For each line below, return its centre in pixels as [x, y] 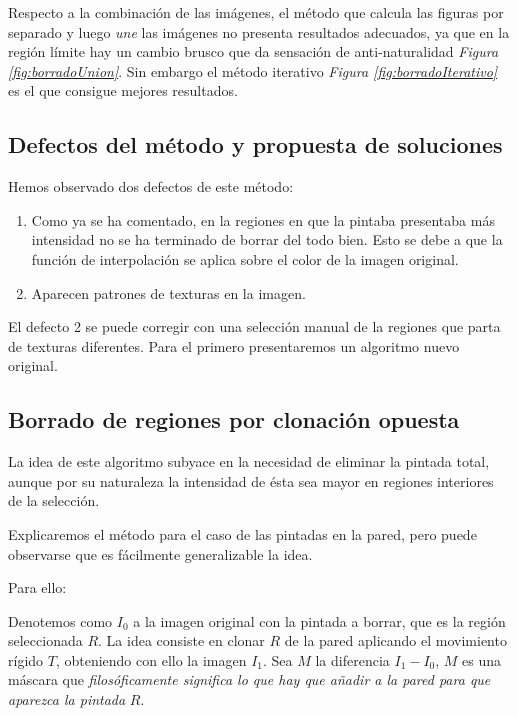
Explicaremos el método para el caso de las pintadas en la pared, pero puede [242, 533]
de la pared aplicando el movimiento [395, 640]
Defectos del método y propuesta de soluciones [255, 144]
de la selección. [54, 500]
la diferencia [352, 659]
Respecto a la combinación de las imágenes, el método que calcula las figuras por [256, 12]
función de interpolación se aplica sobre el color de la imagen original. [245, 258]
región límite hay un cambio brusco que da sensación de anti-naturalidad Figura [253, 51]
